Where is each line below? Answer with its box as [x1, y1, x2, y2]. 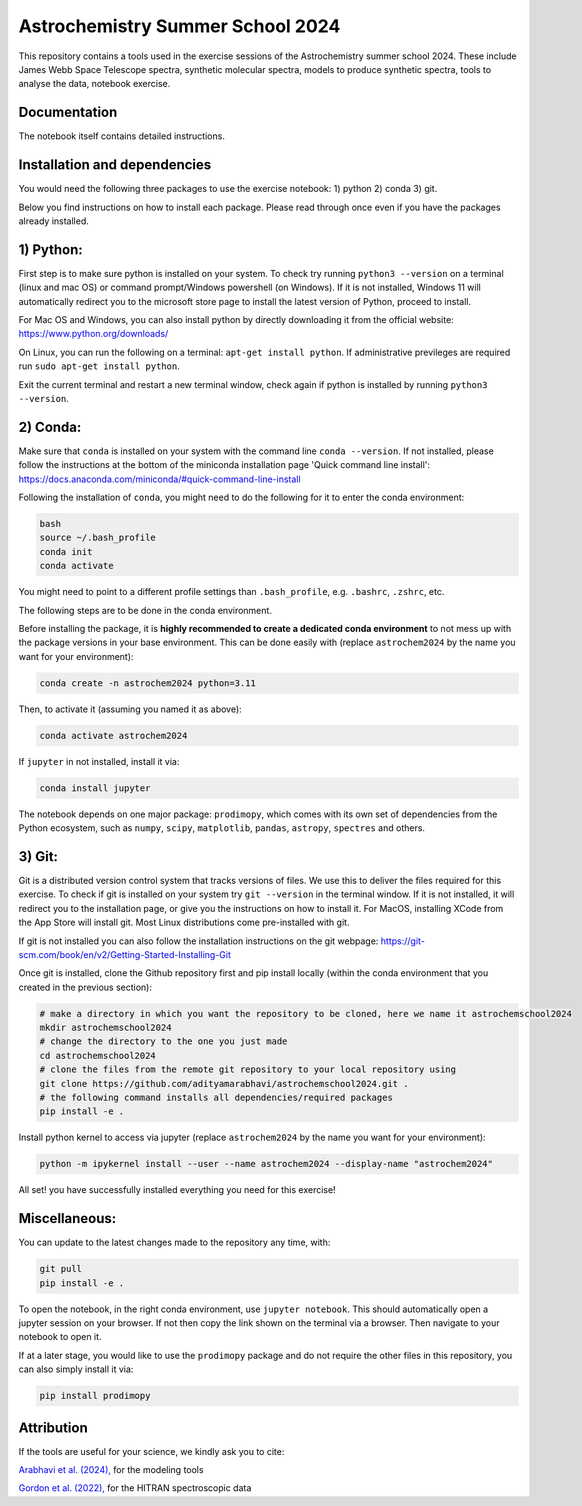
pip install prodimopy [39, 1390, 151, 1402]
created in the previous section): [18, 981, 152, 993]
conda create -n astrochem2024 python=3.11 [39, 677, 257, 689]
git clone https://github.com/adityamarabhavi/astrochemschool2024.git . [39, 1078, 409, 1089]
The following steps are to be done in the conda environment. [18, 604, 272, 616]
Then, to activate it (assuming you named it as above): [18, 703, 242, 715]
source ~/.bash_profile [39, 532, 157, 544]
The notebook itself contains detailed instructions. [18, 130, 225, 142]
